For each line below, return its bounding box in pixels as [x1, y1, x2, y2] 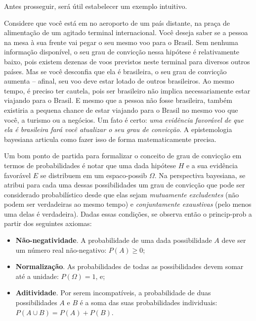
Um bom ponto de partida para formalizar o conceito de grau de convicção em [4, 150, 242, 161]
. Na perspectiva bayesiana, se [154, 170, 246, 180]
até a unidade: [15, 271, 59, 281]
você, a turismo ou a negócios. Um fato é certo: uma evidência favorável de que [4, 114, 244, 125]
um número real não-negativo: [15, 244, 107, 255]
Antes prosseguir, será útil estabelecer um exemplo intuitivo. [4, 1, 187, 11]
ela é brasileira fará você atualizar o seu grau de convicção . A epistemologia [4, 124, 232, 135]
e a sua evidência [186, 160, 238, 170]
